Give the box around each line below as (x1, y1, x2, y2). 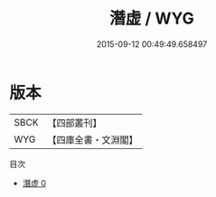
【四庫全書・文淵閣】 (47, 133, 138, 145)
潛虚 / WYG (109, 8, 194, 29)
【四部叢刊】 (47, 117, 102, 129)
